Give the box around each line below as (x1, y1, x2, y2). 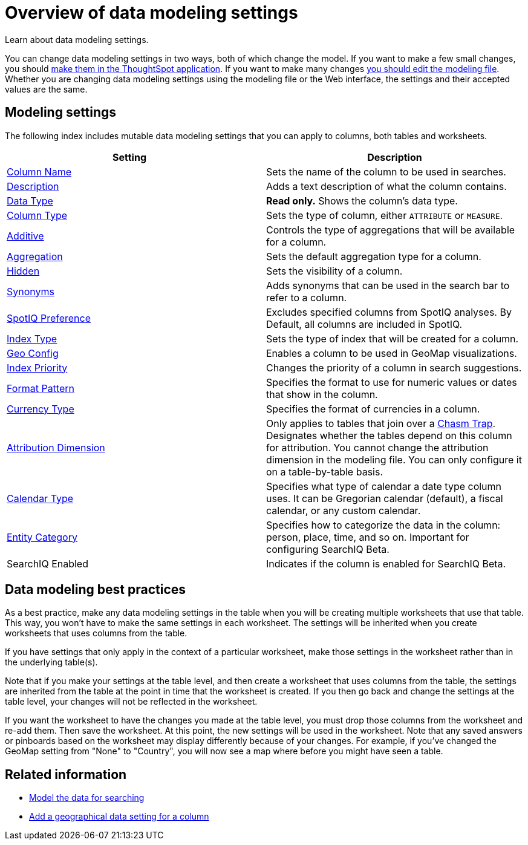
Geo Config (7, 347, 59, 359)
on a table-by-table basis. (266, 465, 383, 478)
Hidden (7, 264, 40, 277)
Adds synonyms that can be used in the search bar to (266, 279, 510, 292)
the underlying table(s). (5, 657, 98, 668)
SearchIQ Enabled (7, 557, 88, 570)
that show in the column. (266, 388, 378, 400)
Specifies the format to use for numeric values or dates (266, 376, 517, 388)
